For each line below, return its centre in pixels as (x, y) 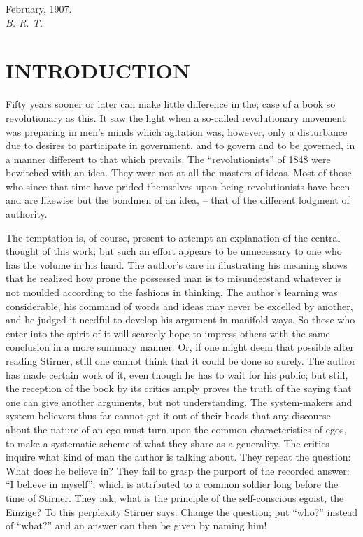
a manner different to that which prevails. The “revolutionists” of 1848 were (168, 159)
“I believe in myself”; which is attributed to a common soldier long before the (172, 484)
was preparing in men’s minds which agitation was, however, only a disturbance (177, 131)
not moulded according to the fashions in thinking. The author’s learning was (172, 292)
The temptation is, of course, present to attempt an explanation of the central (173, 237)
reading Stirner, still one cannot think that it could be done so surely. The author (181, 361)
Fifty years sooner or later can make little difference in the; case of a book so (171, 104)
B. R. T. (24, 22)
